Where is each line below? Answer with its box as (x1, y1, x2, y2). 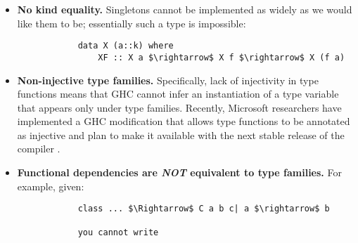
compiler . (17, 141, 60, 156)
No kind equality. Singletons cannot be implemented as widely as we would (17, 2, 352, 16)
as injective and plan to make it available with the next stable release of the (17, 127, 345, 142)
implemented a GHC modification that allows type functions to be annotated (17, 114, 350, 129)
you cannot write (77, 227, 159, 237)
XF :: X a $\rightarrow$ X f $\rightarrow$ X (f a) (98, 52, 345, 63)
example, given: (17, 178, 84, 193)
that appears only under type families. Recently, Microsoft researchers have (17, 100, 342, 114)
